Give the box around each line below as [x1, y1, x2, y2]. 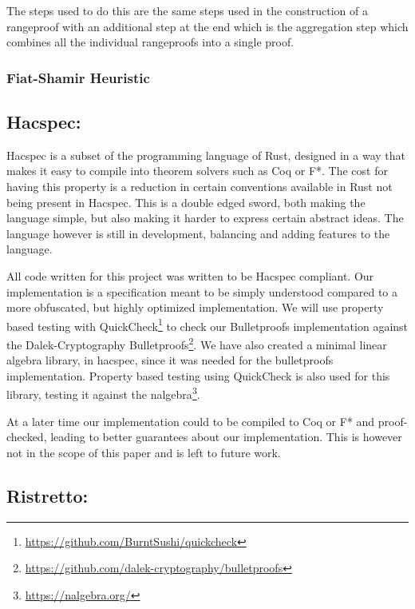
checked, [6, 428, 47, 445]
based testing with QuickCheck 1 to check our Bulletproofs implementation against [6, 315, 409, 334]
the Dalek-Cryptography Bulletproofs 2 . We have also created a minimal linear [6, 334, 387, 352]
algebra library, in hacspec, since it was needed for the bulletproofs [6, 352, 334, 368]
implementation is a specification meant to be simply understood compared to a [6, 283, 397, 300]
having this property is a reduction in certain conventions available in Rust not [6, 178, 393, 195]
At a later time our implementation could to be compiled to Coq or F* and [6, 412, 375, 429]
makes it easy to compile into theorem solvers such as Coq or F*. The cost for [6, 162, 388, 179]
